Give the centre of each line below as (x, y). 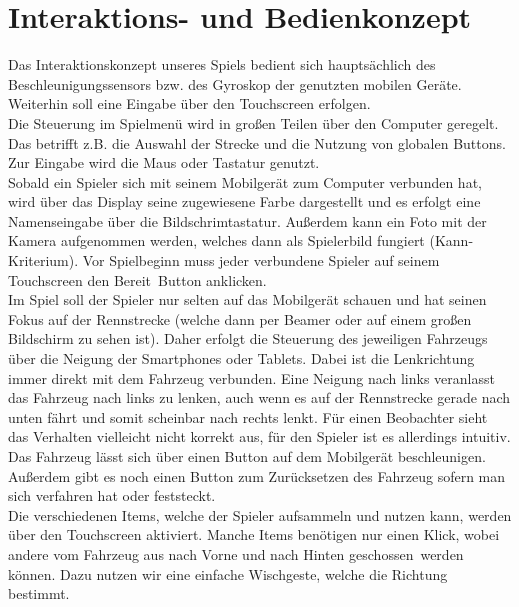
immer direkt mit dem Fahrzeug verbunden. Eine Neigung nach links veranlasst (251, 377)
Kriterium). (43, 260)
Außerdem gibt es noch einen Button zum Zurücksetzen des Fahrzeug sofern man (257, 475)
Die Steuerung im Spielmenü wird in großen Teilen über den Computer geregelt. (253, 122)
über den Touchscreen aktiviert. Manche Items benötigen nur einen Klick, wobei (254, 534)
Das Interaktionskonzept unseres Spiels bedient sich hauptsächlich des (222, 64)
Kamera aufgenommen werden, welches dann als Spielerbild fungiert (216, 240)
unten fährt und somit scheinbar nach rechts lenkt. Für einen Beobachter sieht (248, 416)
